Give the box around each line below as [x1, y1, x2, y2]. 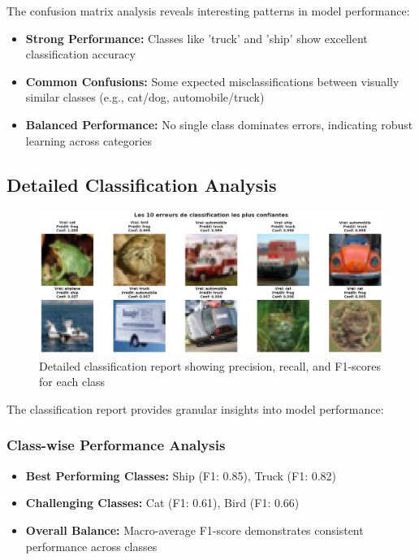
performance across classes [25, 537, 158, 554]
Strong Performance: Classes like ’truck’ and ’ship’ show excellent [25, 29, 368, 46]
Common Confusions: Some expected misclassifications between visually [25, 72, 400, 89]
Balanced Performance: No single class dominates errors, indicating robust [25, 115, 413, 132]
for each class [39, 373, 106, 390]
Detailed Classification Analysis [6, 171, 277, 197]
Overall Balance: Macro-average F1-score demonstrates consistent [25, 521, 364, 538]
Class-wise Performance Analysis [6, 435, 226, 455]
